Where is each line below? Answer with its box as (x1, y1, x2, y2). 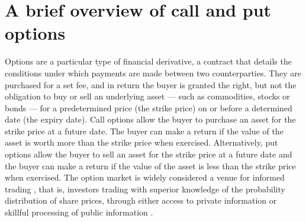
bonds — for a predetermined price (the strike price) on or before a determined (5, 101, 292, 114)
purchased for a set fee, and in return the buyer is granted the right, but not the (5, 78, 297, 91)
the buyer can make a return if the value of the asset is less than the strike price (5, 159, 296, 172)
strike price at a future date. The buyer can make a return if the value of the (5, 124, 284, 137)
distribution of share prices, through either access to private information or (5, 194, 277, 207)
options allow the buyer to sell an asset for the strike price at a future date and (5, 148, 292, 160)
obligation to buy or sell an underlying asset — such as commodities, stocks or (5, 90, 290, 102)
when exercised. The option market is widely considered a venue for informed (5, 171, 285, 184)
